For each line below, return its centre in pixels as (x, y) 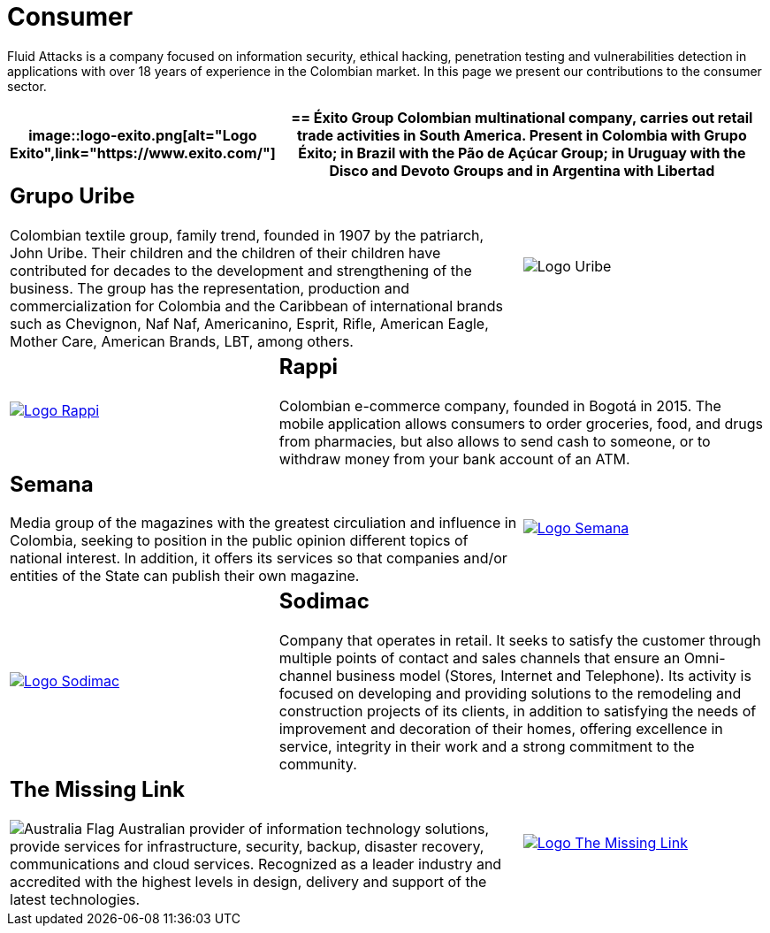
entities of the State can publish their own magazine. (185, 576)
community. (318, 765)
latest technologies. (75, 900)
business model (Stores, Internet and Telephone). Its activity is (543, 676)
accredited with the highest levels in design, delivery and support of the (248, 882)
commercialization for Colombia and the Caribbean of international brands (257, 306)
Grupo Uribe (72, 195)
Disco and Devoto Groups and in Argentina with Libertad (522, 170)
